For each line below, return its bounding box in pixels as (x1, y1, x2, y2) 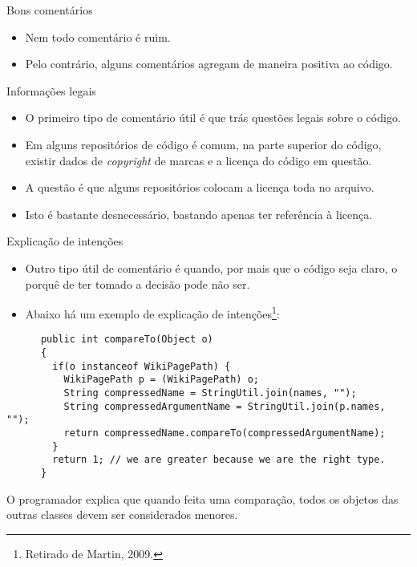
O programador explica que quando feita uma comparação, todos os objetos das (6, 490, 399, 507)
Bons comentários (6, 2, 93, 18)
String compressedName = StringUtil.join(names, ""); (63, 387, 357, 399)
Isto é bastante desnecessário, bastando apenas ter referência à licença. (25, 205, 373, 222)
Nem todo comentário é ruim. (25, 28, 171, 45)
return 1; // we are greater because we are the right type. (52, 454, 386, 466)
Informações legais (6, 82, 96, 99)
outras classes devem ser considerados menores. (6, 506, 238, 523)
